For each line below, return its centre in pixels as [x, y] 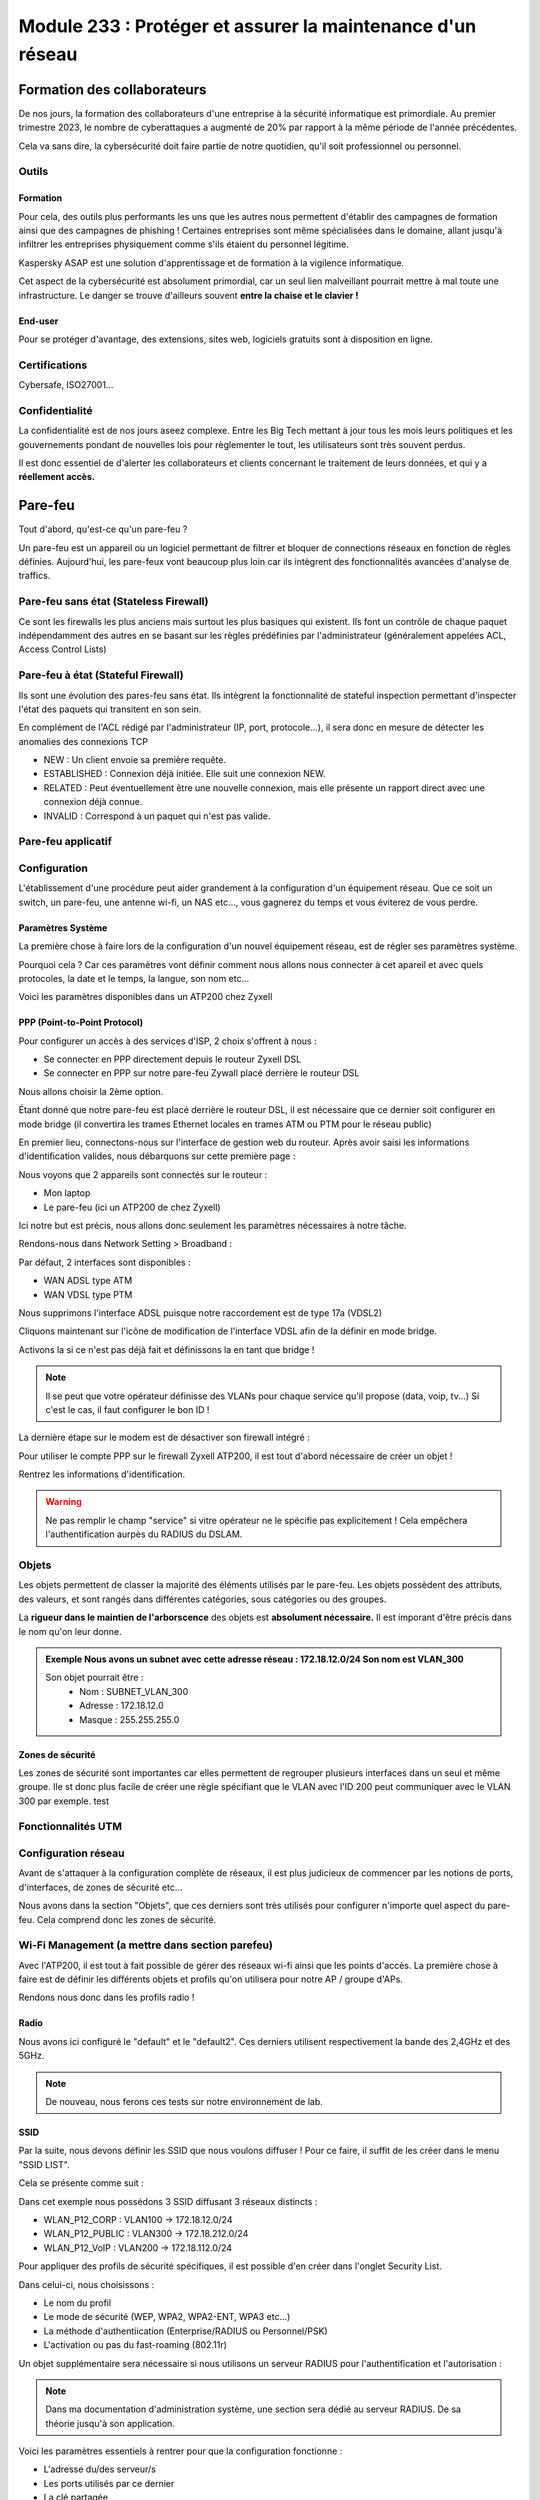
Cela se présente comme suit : [81, 2183]
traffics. [34, 576]
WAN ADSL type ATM [88, 1281]
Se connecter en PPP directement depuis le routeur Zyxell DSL [172, 1059]
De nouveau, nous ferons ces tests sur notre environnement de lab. [184, 2102]
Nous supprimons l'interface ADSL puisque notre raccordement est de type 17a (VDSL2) [200, 1312]
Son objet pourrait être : [94, 1677]
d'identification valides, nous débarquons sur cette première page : [157, 1156]
